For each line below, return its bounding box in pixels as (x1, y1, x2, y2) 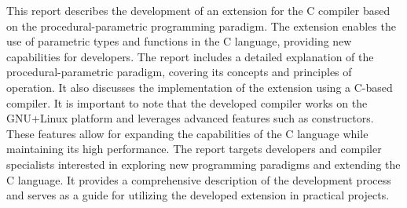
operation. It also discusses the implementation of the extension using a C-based (6, 78, 393, 95)
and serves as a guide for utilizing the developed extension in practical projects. (6, 187, 390, 203)
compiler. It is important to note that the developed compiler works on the (6, 94, 368, 111)
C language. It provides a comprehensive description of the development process (6, 171, 391, 188)
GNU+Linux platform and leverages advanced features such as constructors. (6, 110, 374, 126)
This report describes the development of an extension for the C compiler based (6, 2, 390, 18)
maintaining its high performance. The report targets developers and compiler (6, 140, 382, 157)
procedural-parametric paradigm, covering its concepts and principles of (6, 64, 352, 80)
